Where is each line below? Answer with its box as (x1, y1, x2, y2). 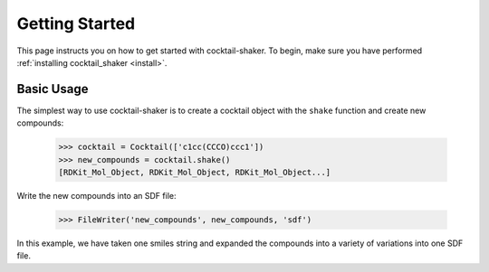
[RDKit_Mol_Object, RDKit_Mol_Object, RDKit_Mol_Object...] (58, 167, 331, 177)
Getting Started (16, 14, 136, 33)
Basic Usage (16, 81, 89, 97)
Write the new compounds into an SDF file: (16, 190, 177, 201)
